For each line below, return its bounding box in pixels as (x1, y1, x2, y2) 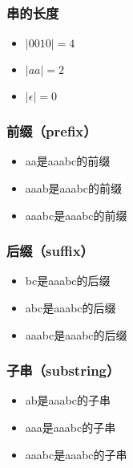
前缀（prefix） (6, 121, 97, 141)
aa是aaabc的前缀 (25, 153, 111, 169)
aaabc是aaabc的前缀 (25, 206, 127, 223)
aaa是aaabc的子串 (25, 419, 116, 436)
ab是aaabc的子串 (25, 392, 111, 409)
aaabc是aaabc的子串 (25, 446, 127, 462)
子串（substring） (6, 360, 120, 381)
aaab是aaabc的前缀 (25, 180, 122, 197)
